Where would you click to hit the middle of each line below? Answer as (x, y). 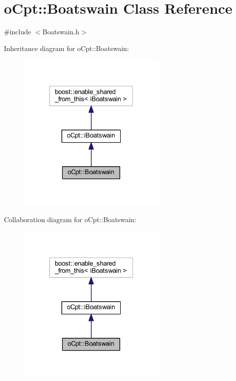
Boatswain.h (61, 32)
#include (18, 32)
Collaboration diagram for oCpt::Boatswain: (70, 219)
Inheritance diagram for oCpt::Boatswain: (66, 48)
